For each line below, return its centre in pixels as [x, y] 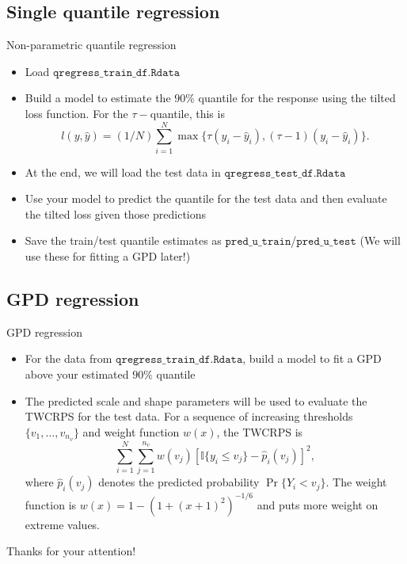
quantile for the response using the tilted [297, 98]
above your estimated [77, 374]
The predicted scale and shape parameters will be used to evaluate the [196, 400]
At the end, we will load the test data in [123, 171]
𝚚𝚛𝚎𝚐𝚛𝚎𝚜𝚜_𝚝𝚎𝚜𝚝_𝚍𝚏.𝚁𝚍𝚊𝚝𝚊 [285, 173]
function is [51, 504]
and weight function [131, 431]
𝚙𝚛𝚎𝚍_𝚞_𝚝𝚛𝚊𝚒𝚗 [258, 242]
